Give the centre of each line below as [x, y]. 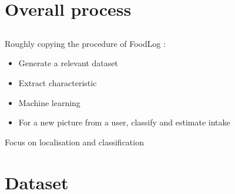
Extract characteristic [58, 82]
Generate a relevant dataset [68, 63]
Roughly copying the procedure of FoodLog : [85, 43]
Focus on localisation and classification [74, 142]
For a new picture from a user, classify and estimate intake [124, 122]
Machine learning [49, 102]
